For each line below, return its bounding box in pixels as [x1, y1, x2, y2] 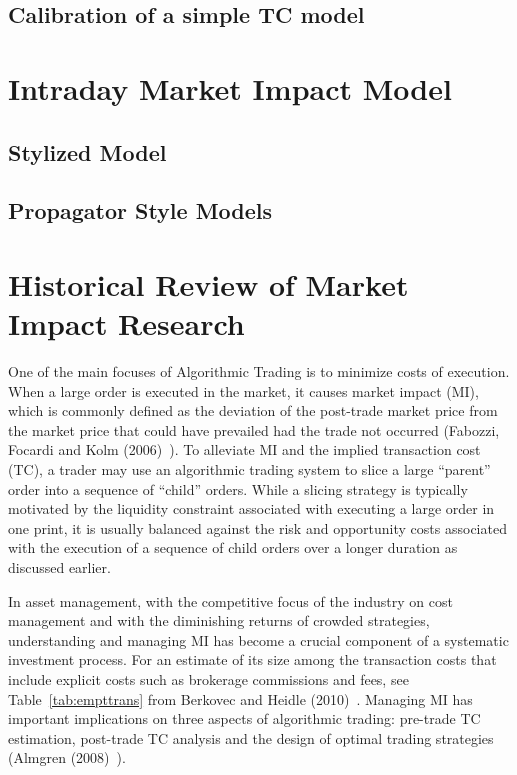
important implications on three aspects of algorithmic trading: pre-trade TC [8, 708, 481, 729]
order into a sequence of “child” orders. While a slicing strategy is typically [8, 478, 468, 499]
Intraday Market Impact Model [8, 67, 452, 108]
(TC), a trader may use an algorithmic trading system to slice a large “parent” [8, 459, 491, 479]
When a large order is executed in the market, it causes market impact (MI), [8, 380, 479, 401]
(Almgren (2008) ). [8, 747, 126, 768]
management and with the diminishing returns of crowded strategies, [8, 610, 430, 631]
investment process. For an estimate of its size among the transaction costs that [8, 649, 497, 670]
